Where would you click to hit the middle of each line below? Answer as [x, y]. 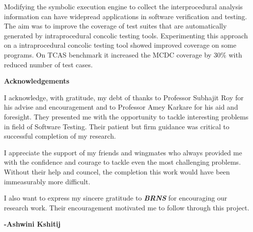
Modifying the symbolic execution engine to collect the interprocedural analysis [124, 6]
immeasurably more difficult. [47, 181]
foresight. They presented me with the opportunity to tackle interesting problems [126, 116]
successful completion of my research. [60, 136]
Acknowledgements [37, 81]
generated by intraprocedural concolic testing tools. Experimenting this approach [126, 35]
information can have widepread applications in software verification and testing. [126, 16]
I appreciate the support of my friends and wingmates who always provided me [123, 152]
